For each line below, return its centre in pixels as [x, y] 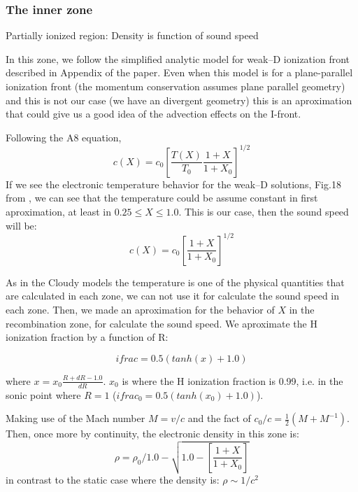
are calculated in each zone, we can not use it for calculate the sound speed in [173, 296]
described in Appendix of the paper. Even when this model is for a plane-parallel [179, 72]
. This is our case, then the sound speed [264, 212]
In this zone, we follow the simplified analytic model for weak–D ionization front [178, 58]
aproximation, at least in [59, 212]
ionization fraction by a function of [80, 337]
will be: [21, 225]
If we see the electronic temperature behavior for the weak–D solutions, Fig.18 [173, 184]
